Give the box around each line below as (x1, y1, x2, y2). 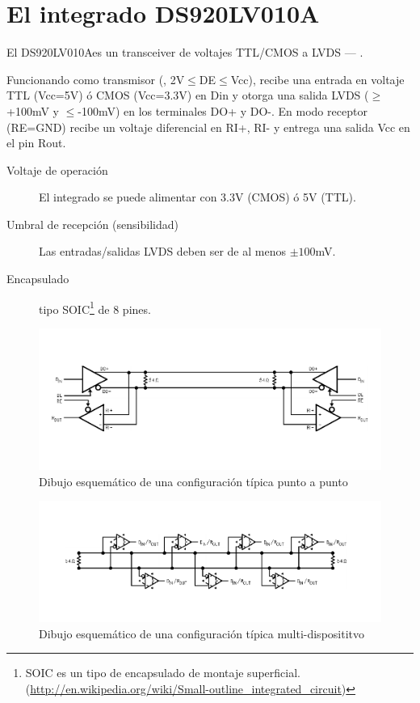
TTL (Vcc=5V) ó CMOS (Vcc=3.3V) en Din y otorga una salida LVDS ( (6, 87, 369, 104)
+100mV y (6, 102, 59, 119)
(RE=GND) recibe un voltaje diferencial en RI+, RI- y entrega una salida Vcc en (6, 118, 410, 135)
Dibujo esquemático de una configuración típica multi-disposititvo (39, 625, 365, 642)
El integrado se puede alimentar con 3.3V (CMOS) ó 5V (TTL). (39, 188, 356, 205)
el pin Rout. (6, 134, 66, 151)
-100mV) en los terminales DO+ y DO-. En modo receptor (78, 102, 367, 119)
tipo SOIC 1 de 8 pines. (39, 298, 151, 317)
